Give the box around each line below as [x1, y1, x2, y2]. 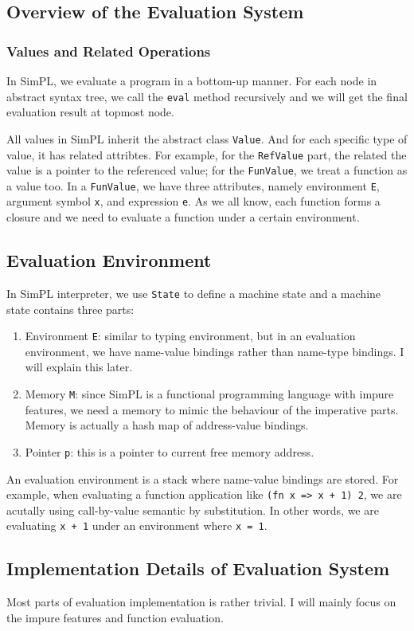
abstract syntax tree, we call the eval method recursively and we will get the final [6, 88, 408, 104]
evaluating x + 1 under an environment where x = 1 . [6, 517, 268, 534]
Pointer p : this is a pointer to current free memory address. [25, 443, 314, 460]
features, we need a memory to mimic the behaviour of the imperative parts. [25, 401, 399, 417]
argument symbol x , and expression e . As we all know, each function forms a [6, 193, 381, 210]
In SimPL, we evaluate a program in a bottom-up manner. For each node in [6, 73, 377, 88]
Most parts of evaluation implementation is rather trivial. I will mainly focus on [6, 594, 396, 610]
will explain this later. [25, 359, 133, 375]
